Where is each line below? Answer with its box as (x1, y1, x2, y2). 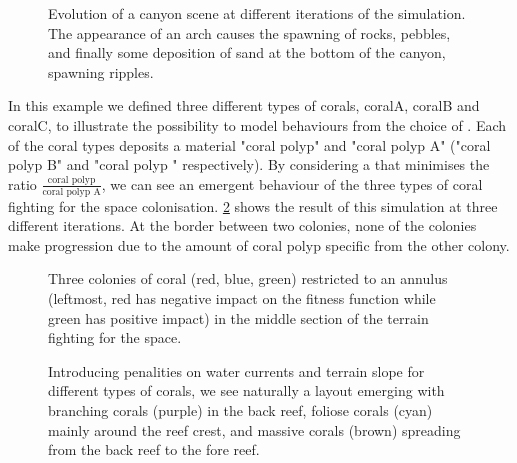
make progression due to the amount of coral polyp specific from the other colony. (8, 234, 510, 255)
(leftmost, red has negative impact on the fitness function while (48, 287, 436, 308)
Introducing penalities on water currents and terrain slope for (48, 360, 425, 381)
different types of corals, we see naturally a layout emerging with (48, 380, 445, 401)
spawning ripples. (48, 61, 154, 82)
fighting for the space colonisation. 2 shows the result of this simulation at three (8, 195, 498, 216)
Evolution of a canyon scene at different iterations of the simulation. (48, 3, 466, 23)
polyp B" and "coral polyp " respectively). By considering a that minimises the (8, 154, 490, 175)
